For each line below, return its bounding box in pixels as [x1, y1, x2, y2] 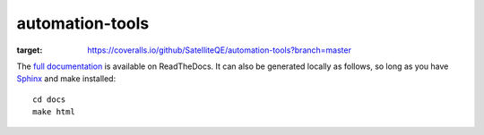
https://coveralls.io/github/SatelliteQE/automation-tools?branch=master [87, 45, 351, 55]
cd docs [32, 94, 66, 105]
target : [16, 45, 43, 55]
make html [32, 107, 75, 117]
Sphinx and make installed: [16, 73, 117, 84]
